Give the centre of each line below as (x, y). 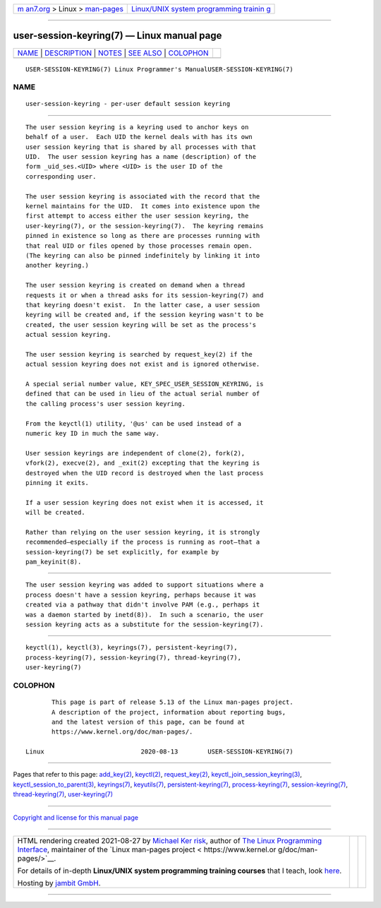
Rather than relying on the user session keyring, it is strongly (143, 532)
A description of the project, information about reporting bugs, (169, 712)
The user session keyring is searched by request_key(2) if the (139, 354)
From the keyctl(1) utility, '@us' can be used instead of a (133, 423)
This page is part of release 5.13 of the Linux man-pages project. (173, 702)
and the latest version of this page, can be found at (149, 722)
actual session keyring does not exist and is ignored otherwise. (143, 364)
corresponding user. (61, 176)
